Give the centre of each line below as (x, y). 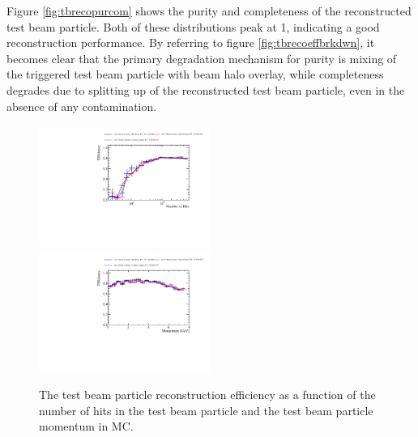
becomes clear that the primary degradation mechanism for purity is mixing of (202, 58)
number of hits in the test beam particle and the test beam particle (206, 410)
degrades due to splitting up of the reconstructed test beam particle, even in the (206, 89)
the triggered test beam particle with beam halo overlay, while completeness (195, 74)
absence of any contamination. (82, 106)
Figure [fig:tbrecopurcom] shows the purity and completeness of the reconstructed (209, 11)
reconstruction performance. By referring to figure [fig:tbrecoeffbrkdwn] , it (191, 42)
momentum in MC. (86, 426)
